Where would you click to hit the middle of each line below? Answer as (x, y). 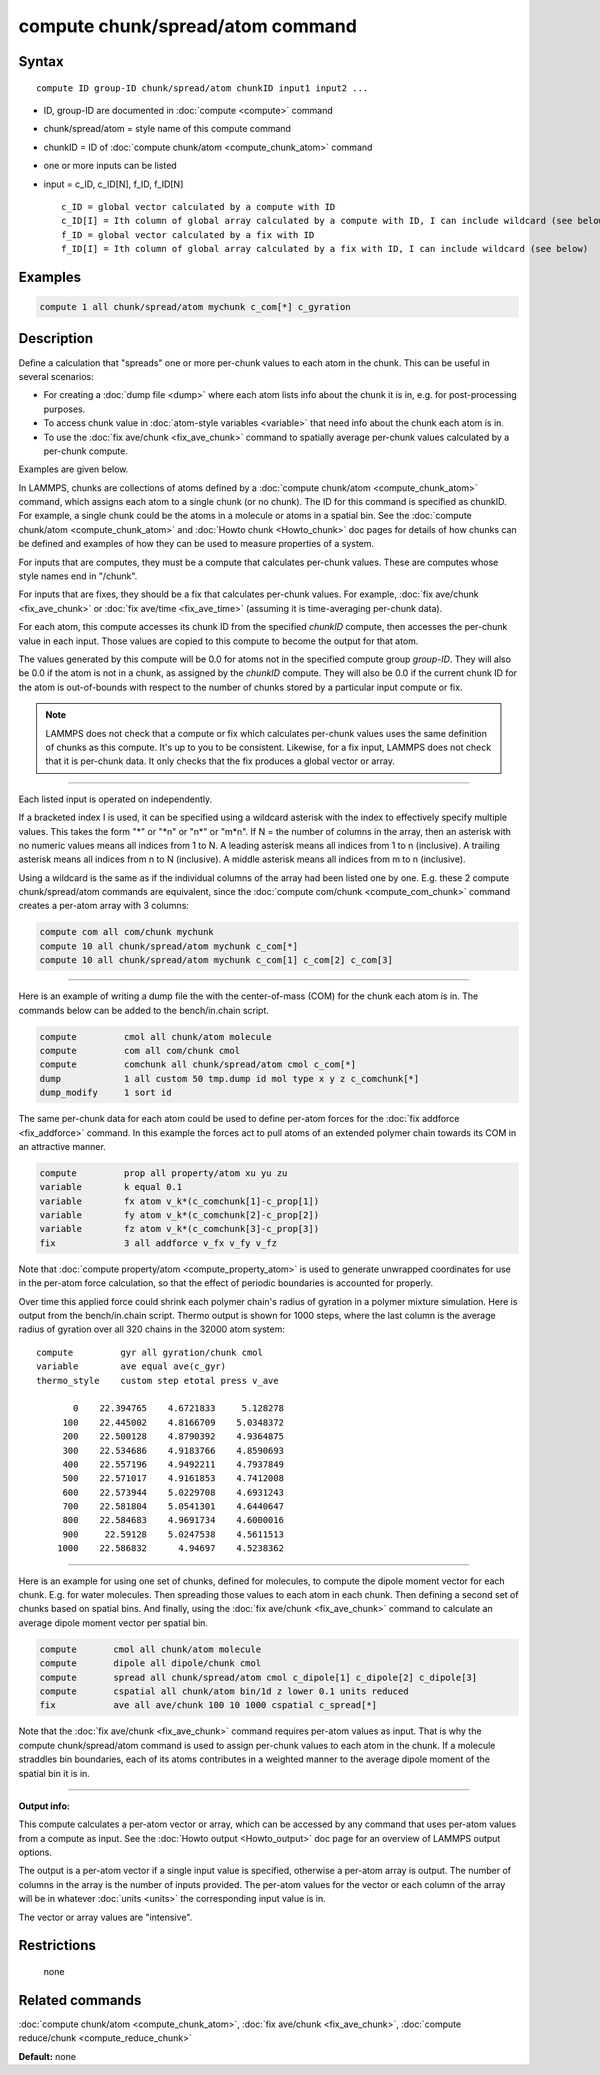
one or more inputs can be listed (110, 166)
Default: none (47, 2056)
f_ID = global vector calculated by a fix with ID (188, 234)
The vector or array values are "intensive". (105, 1917)
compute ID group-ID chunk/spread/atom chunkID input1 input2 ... (202, 88)
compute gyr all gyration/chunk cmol (150, 1352)
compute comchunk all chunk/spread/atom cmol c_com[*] (198, 1064)
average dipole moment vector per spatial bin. (113, 1622)
